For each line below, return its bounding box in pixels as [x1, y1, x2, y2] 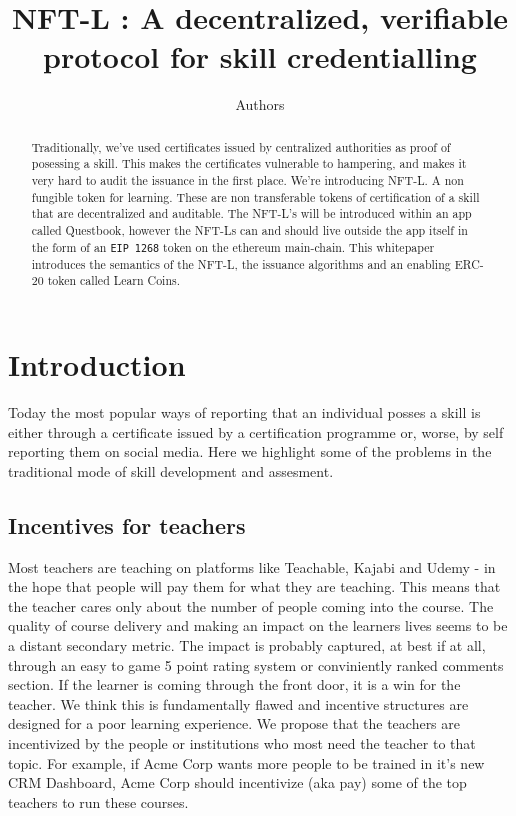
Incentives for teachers [8, 509, 246, 540]
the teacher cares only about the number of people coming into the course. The [8, 595, 494, 616]
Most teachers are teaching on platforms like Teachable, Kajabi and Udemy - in [8, 556, 496, 577]
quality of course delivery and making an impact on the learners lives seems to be [8, 615, 508, 636]
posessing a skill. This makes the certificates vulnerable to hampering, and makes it [31, 155, 467, 172]
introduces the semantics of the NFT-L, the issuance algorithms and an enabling [31, 255, 451, 272]
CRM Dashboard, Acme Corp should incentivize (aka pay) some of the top [8, 772, 467, 793]
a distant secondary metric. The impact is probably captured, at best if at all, [8, 634, 486, 655]
